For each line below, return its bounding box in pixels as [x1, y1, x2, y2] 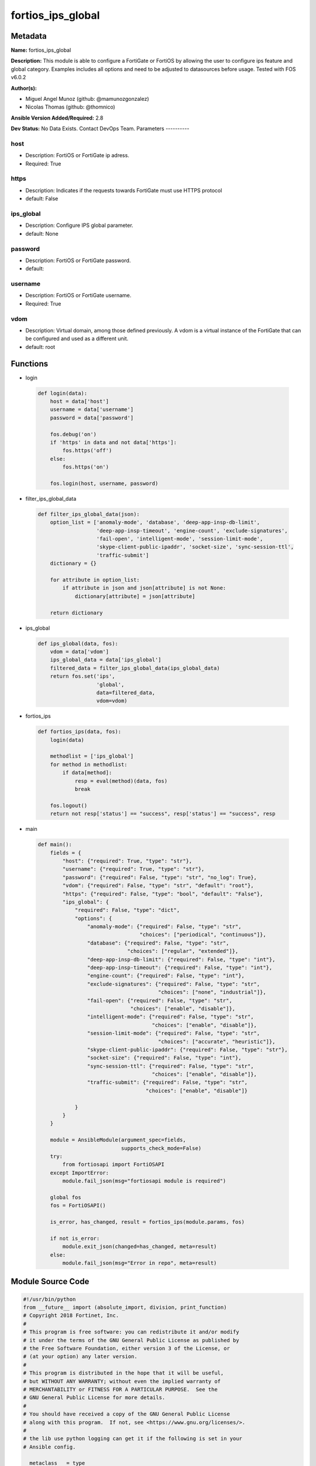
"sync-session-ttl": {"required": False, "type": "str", [87, 1063, 254, 1070]
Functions [11, 358, 49, 369]
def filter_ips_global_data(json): [37, 511, 140, 517]
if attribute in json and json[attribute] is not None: [62, 585, 226, 592]
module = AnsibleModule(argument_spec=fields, [50, 1136, 187, 1143]
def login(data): [37, 390, 88, 396]
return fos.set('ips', [50, 673, 115, 680]
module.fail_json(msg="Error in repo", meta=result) [62, 1260, 217, 1267]
